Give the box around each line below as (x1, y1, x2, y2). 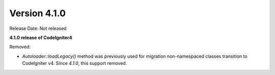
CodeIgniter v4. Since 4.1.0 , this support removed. (22, 60, 127, 66)
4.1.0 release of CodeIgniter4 (9, 34, 72, 41)
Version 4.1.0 (9, 8, 66, 19)
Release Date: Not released (9, 25, 67, 31)
